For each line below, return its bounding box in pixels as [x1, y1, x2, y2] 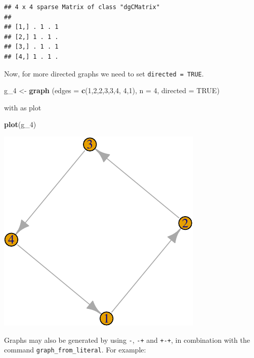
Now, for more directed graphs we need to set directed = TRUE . [4, 68, 204, 78]
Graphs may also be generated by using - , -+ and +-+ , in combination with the [4, 334, 250, 345]
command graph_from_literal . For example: [4, 344, 146, 355]
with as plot [4, 102, 41, 112]
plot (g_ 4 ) [4, 119, 36, 130]
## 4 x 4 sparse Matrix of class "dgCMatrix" [4, 4, 160, 11]
